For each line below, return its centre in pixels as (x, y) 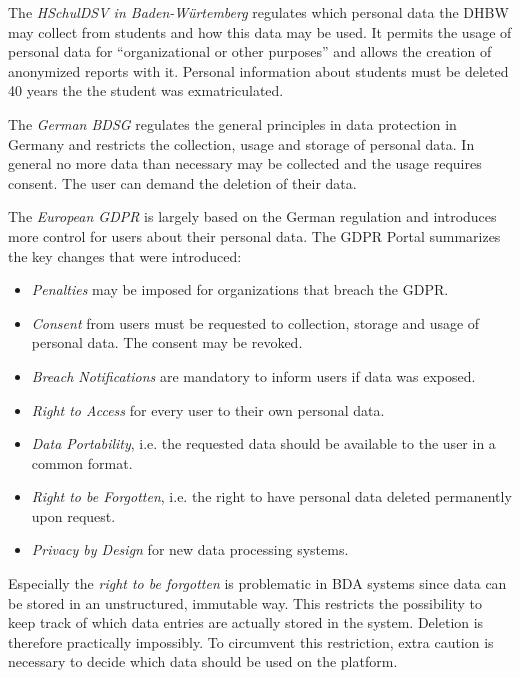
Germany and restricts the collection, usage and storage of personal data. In (241, 143)
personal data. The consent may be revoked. (167, 342)
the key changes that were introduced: (125, 255)
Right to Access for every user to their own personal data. (208, 409)
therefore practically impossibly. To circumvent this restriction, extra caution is (251, 641)
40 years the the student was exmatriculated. (146, 90)
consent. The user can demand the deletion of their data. (182, 182)
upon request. (73, 515)
